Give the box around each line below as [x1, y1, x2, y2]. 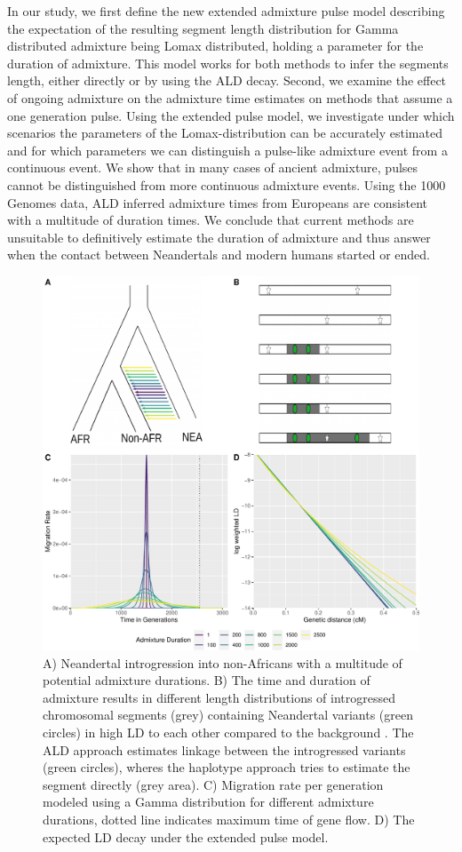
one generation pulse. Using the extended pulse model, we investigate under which [7, 106, 455, 124]
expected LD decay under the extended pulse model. [43, 827, 329, 846]
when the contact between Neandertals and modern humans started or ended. [7, 245, 430, 264]
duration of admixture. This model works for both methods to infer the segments [7, 53, 449, 72]
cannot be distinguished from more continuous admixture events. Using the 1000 [7, 175, 446, 194]
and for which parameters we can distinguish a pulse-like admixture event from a [7, 140, 448, 159]
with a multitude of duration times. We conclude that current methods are [7, 211, 414, 229]
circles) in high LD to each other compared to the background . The [43, 722, 414, 741]
